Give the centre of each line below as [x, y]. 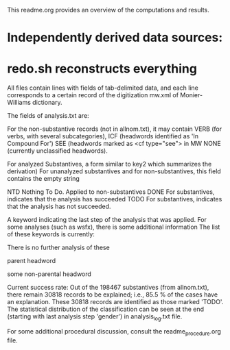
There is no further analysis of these [58, 248]
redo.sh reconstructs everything [102, 69]
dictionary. [47, 103]
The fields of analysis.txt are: [48, 116]
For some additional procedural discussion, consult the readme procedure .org [114, 332]
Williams [19, 103]
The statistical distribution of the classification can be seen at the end [106, 309]
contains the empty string [44, 179]
